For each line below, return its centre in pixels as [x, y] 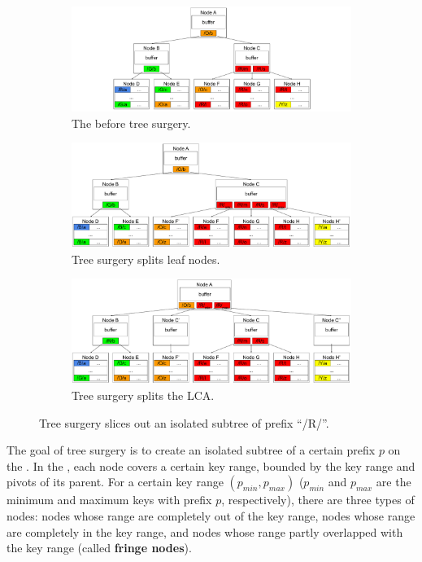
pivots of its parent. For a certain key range [115, 482]
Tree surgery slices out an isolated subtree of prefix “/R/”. [184, 422]
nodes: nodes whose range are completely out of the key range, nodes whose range [211, 515]
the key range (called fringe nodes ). [99, 548]
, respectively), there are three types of [318, 500]
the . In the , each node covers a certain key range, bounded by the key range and [211, 465]
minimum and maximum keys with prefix [109, 500]
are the [394, 482]
